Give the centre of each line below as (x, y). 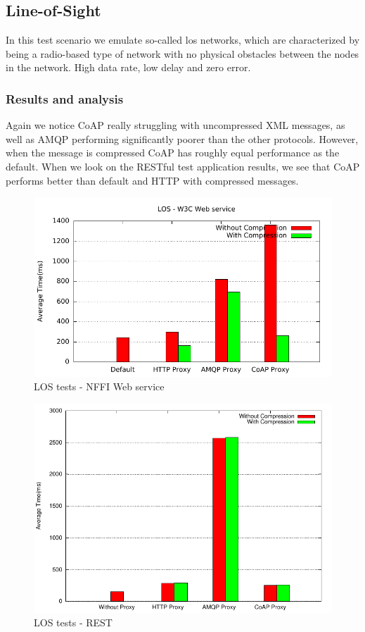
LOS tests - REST (73, 622)
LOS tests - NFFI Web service (99, 386)
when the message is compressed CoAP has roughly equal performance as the (173, 153)
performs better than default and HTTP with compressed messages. (152, 180)
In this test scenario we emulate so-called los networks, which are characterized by (183, 40)
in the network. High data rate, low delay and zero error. (128, 67)
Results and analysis (65, 98)
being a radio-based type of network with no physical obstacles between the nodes (182, 53)
